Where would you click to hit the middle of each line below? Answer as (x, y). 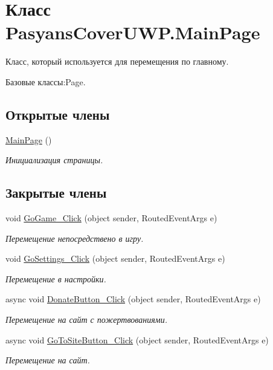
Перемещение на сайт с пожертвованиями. (86, 320)
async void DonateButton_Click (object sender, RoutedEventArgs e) (133, 299)
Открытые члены (58, 114)
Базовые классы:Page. (46, 81)
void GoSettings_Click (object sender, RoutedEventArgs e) (115, 258)
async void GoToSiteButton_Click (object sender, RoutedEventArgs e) (137, 339)
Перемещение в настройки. (56, 278)
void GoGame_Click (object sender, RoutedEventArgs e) (111, 218)
